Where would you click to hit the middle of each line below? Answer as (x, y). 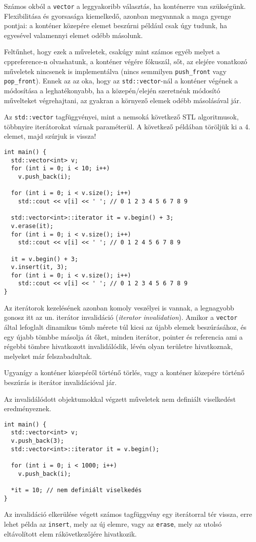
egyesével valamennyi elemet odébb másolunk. (73, 35)
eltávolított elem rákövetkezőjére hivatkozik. (71, 533)
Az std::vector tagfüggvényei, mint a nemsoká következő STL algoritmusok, (121, 117)
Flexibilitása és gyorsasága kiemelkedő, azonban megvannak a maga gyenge (118, 16)
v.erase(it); (32, 226)
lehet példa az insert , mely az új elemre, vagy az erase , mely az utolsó (113, 523)
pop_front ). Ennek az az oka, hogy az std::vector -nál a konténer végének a (121, 81)
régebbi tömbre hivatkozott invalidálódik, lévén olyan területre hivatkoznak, (118, 346)
